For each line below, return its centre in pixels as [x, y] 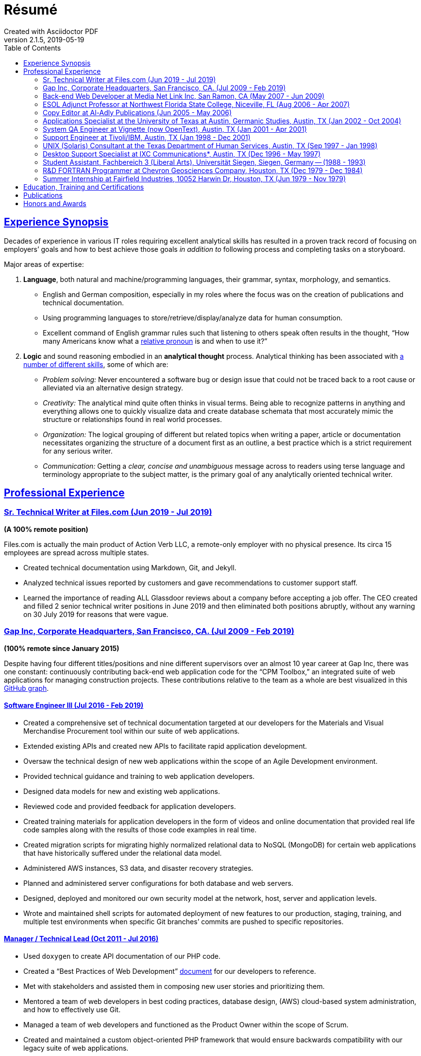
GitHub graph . [26, 688]
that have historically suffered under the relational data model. [123, 853]
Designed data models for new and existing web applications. [122, 791]
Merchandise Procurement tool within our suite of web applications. [132, 731]
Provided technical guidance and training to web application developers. [139, 776]
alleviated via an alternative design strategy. [113, 387]
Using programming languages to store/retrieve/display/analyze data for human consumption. [193, 317]
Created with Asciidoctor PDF [51, 31]
